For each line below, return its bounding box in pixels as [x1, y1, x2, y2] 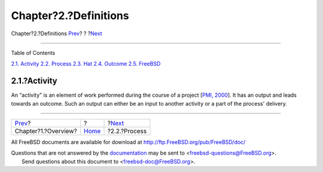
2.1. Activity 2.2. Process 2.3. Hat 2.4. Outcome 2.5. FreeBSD [11, 60, 161, 67]
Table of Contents [11, 49, 56, 56]
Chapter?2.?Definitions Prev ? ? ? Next [11, 30, 102, 37]
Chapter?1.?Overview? [14, 127, 77, 136]
